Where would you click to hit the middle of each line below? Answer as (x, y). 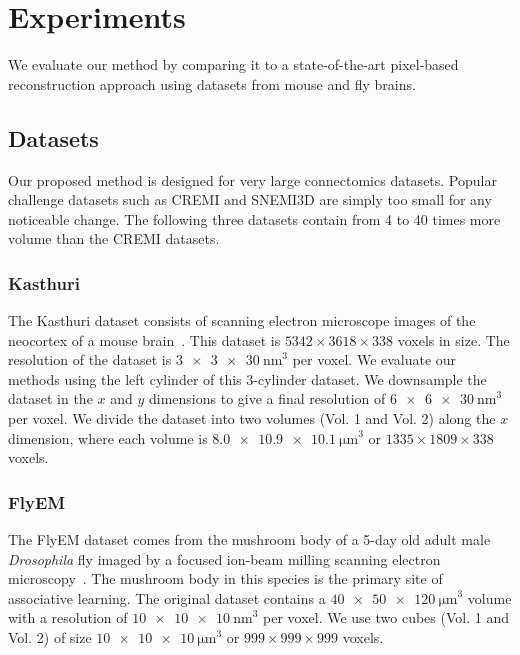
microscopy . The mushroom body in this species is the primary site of (225, 578)
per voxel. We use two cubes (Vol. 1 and (386, 617)
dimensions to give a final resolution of (267, 398)
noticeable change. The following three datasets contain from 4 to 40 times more (254, 218)
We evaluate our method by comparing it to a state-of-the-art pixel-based (233, 64)
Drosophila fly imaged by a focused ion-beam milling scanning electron (224, 558)
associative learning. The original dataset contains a (167, 597)
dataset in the (50, 398)
